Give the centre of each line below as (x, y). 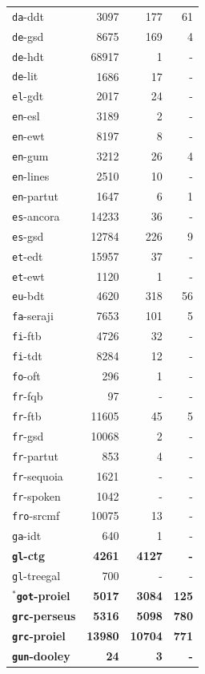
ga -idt (27, 536)
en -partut (35, 195)
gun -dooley (41, 655)
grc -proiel (39, 635)
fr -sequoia (38, 475)
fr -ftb (27, 415)
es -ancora (36, 215)
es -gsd (28, 235)
